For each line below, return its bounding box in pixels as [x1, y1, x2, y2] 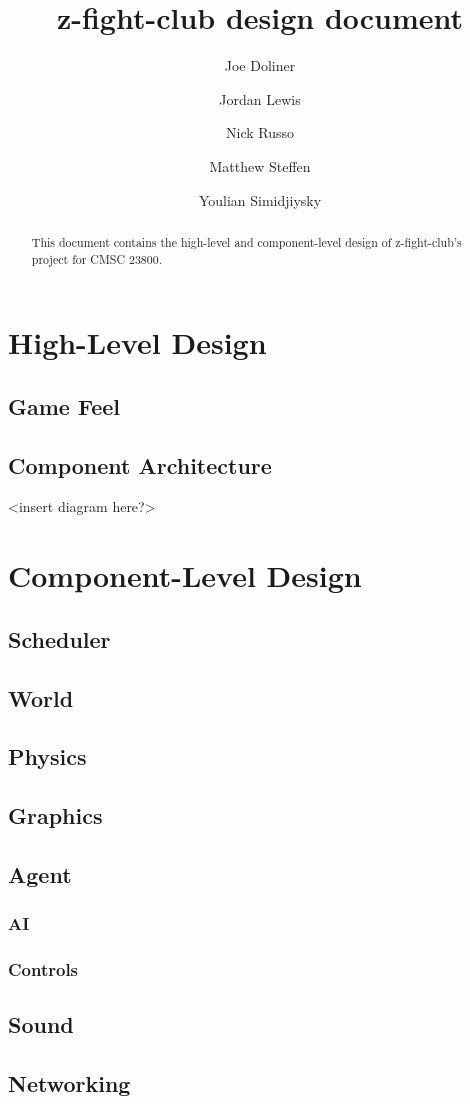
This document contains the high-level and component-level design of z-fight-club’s [31, 233, 462, 250]
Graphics [8, 800, 103, 831]
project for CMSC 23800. [31, 250, 163, 267]
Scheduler [8, 623, 111, 654]
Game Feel [8, 390, 120, 421]
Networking [8, 1068, 131, 1099]
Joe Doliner [224, 55, 296, 76]
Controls [8, 957, 79, 982]
